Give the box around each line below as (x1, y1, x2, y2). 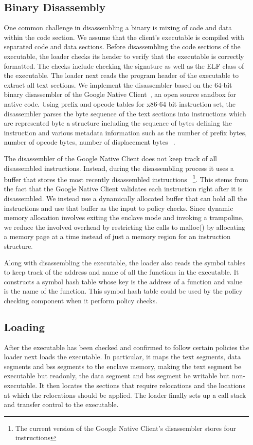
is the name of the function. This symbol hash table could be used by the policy (4, 286, 243, 296)
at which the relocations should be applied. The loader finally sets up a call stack (4, 389, 246, 400)
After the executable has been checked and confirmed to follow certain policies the (4, 342, 249, 352)
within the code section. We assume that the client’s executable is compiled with (4, 32, 244, 42)
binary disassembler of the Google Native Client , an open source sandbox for (4, 89, 236, 99)
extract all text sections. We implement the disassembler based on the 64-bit (4, 79, 232, 90)
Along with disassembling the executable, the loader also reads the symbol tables (4, 257, 246, 267)
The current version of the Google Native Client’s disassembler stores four (15, 423, 236, 433)
